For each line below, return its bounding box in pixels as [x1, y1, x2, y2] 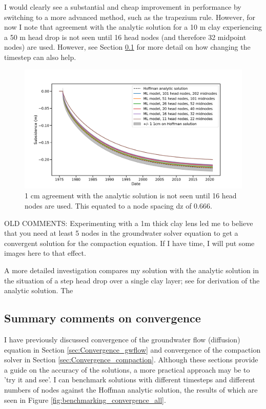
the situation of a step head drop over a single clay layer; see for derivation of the [4, 275, 260, 285]
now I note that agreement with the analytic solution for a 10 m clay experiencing [4, 22, 262, 32]
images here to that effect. [4, 248, 86, 258]
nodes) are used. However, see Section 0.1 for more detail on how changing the [4, 42, 251, 52]
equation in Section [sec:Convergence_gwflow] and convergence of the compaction [4, 344, 261, 355]
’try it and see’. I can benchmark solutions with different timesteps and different [4, 374, 255, 385]
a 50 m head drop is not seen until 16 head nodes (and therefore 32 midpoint [4, 31, 247, 42]
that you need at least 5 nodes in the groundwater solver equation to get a [4, 228, 238, 238]
